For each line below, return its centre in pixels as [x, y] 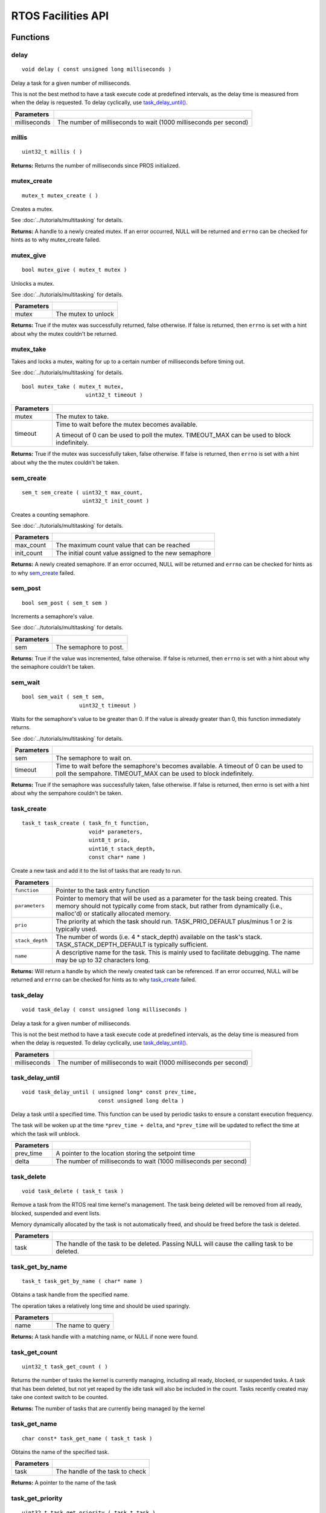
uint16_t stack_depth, [122, 848]
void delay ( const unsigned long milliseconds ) [97, 69]
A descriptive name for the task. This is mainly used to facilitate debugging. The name [178, 952]
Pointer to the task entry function [103, 890]
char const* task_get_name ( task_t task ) [87, 1438]
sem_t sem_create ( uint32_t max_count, [82, 492]
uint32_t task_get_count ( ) [65, 1367]
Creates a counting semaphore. [50, 514]
